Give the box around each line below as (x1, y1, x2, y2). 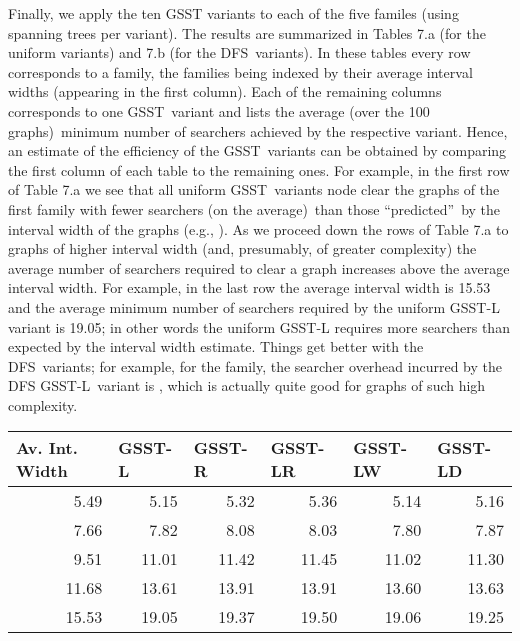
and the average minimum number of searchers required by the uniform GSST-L (8, 296, 500, 317)
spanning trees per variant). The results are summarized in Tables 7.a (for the (8, 22, 486, 43)
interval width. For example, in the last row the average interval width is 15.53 (8, 277, 491, 298)
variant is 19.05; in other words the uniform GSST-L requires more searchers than (8, 316, 510, 337)
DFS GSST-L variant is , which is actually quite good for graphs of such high (8, 375, 486, 396)
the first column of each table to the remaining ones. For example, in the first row (8, 159, 510, 180)
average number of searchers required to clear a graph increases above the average (8, 257, 510, 278)
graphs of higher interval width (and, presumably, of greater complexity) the (8, 238, 477, 259)
